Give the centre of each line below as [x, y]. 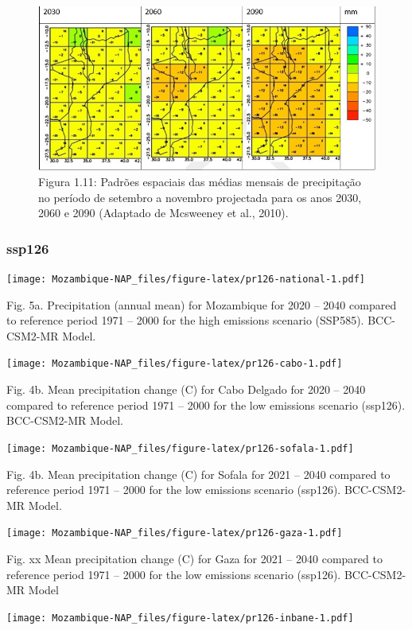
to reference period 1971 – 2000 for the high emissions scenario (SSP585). [185, 320]
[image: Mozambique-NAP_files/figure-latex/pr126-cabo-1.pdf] [175, 364]
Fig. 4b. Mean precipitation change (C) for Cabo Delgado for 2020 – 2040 [186, 389]
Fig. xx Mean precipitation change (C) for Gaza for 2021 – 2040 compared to [194, 559]
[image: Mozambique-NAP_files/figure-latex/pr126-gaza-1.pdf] [175, 533]
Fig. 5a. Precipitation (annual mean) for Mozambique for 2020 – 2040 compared [202, 304]
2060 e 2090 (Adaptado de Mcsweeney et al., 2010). [163, 213]
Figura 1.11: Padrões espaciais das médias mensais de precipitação [200, 182]
